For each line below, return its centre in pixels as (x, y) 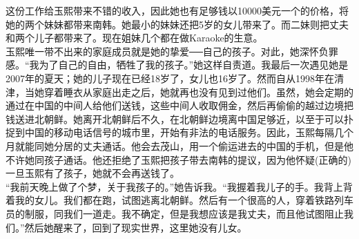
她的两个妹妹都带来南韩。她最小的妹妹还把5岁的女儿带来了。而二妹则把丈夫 (177, 24)
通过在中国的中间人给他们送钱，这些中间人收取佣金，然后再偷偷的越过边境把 (179, 105)
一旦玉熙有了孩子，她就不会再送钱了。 (93, 173)
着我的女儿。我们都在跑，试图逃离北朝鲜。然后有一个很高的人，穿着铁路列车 (179, 200)
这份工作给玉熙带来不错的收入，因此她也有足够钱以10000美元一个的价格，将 (177, 10)
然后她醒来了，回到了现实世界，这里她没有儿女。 (136, 227)
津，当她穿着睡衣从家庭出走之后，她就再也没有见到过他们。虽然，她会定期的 (179, 92)
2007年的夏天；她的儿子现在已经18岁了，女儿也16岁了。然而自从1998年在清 (175, 78)
